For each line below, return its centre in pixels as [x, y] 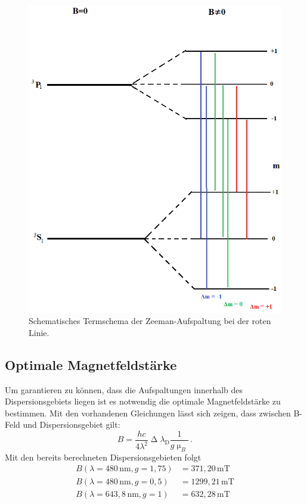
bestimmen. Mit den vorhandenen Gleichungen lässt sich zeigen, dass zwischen [148, 413]
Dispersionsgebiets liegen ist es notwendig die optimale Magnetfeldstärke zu [143, 401]
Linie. [39, 332]
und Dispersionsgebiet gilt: [72, 424]
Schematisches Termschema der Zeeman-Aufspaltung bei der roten [150, 321]
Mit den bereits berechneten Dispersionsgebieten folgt [103, 457]
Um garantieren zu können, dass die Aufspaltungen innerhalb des [124, 389]
